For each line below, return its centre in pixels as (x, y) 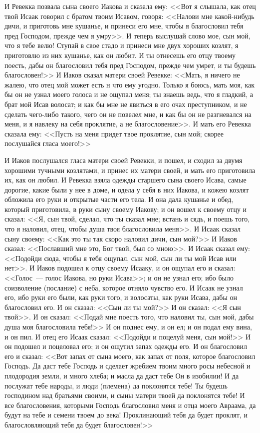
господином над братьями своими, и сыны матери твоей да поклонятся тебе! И (125, 395)
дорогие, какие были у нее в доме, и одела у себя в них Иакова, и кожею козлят (127, 189)
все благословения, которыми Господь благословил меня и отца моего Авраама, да (130, 405)
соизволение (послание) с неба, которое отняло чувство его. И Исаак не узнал (124, 287)
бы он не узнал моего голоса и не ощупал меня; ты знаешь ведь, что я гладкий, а (129, 94)
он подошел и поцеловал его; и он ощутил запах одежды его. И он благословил (126, 346)
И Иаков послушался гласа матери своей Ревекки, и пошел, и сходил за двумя (124, 160)
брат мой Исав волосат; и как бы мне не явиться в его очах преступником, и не (126, 104)
